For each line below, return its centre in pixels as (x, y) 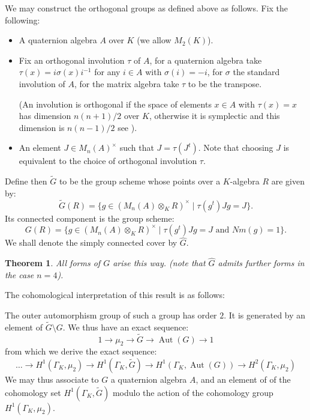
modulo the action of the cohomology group (193, 392)
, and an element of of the (243, 379)
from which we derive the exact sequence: (81, 351)
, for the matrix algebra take (127, 83)
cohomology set (33, 392)
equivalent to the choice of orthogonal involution (108, 161)
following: (22, 20)
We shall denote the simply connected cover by (91, 242)
